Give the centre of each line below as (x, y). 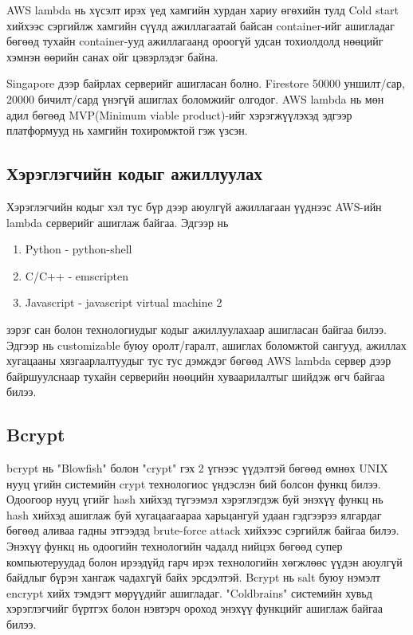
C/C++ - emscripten (77, 275)
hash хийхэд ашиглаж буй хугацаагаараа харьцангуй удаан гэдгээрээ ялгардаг (194, 514)
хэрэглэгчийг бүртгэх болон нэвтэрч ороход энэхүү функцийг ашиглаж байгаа (195, 608)
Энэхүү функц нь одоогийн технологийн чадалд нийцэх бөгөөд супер (175, 546)
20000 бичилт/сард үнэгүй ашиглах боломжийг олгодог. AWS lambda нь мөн (195, 98)
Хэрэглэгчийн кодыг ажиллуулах (135, 173)
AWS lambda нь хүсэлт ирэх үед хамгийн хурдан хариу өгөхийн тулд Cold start (203, 10)
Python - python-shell (79, 249)
